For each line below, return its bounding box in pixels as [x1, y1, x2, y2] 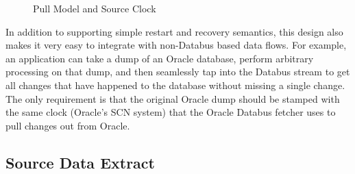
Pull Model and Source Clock [33, 1, 156, 15]
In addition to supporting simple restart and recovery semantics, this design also [5, 24, 343, 38]
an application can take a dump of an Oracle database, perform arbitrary [5, 51, 314, 65]
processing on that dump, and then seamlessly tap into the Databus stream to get [5, 64, 350, 79]
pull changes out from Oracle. [5, 118, 130, 132]
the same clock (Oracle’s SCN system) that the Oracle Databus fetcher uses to [5, 105, 336, 119]
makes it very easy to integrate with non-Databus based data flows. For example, [5, 38, 347, 52]
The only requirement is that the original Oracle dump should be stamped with [5, 91, 340, 105]
